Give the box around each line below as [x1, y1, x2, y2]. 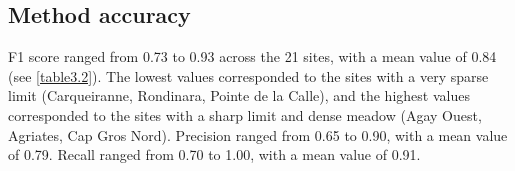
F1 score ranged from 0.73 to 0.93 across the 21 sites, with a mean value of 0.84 [8, 46, 497, 67]
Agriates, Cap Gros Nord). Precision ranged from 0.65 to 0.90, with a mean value [8, 124, 508, 145]
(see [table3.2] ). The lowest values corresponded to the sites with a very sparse [8, 65, 489, 86]
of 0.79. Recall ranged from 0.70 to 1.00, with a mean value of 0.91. [8, 144, 421, 165]
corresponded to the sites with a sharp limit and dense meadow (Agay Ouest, [8, 104, 482, 125]
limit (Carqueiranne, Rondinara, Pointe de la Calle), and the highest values [8, 85, 470, 106]
